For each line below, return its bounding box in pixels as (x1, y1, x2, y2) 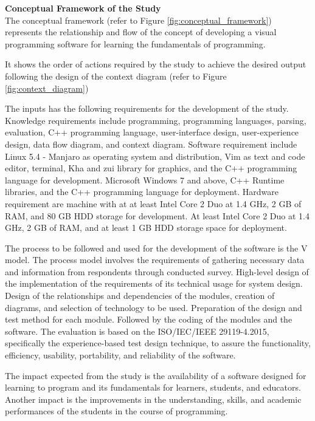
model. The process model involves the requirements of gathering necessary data (5, 253, 305, 266)
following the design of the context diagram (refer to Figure (5, 69, 227, 82)
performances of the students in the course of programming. (5, 405, 228, 417)
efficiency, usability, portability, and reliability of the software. (5, 349, 236, 361)
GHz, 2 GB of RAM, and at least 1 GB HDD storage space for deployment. (5, 221, 287, 234)
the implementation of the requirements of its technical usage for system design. (5, 277, 303, 290)
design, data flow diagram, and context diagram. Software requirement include (5, 137, 297, 150)
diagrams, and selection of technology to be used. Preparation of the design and (5, 301, 302, 313)
